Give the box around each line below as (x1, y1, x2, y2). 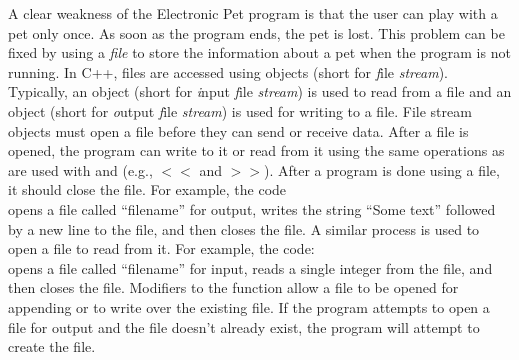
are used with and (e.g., (8, 159, 153, 180)
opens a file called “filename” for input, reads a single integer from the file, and (8, 257, 493, 278)
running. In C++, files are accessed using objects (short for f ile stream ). (8, 61, 448, 82)
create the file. (8, 336, 96, 357)
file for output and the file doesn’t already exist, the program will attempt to (8, 316, 480, 337)
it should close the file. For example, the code (8, 179, 287, 200)
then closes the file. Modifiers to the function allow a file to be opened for (8, 277, 459, 298)
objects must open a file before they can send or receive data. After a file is (8, 120, 469, 141)
